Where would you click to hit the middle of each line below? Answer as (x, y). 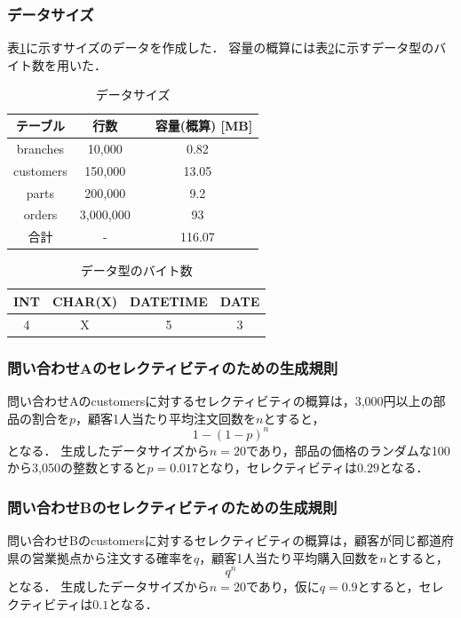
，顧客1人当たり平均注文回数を (166, 418)
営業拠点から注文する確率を (112, 557)
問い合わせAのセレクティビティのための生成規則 (173, 367)
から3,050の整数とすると (77, 467)
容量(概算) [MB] (204, 125)
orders (40, 214)
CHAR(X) (85, 301)
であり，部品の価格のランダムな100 (348, 450)
